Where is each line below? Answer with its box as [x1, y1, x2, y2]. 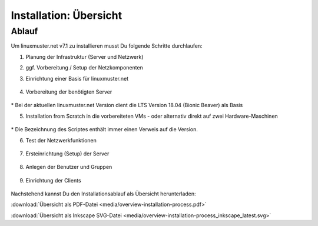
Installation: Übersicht [11, 9, 122, 22]
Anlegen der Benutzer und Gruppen [25, 164, 112, 171]
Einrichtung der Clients [25, 177, 82, 184]
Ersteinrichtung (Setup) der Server [25, 150, 110, 157]
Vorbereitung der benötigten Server [25, 88, 112, 95]
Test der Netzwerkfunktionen [25, 137, 97, 144]
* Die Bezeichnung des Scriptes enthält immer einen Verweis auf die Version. [11, 126, 198, 133]
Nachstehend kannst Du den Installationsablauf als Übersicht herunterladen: [11, 190, 197, 197]
